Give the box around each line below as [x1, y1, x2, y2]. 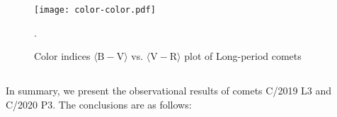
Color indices [34, 49, 91, 63]
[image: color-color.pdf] [34, 5, 156, 15]
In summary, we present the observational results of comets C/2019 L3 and [6, 83, 332, 98]
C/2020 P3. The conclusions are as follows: [6, 97, 192, 111]
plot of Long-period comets [184, 49, 302, 63]
